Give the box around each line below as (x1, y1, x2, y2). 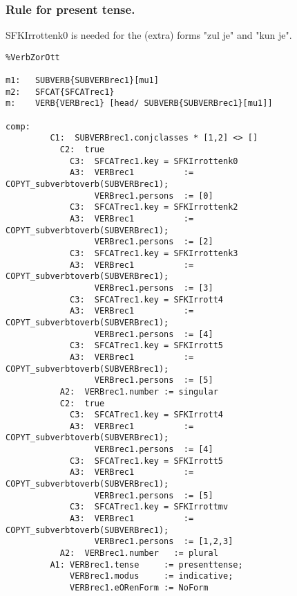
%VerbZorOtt (6, 52, 60, 62)
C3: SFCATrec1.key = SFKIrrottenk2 (70, 202, 238, 213)
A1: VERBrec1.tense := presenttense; (50, 559, 243, 570)
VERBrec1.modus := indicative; (70, 571, 233, 581)
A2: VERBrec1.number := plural (59, 548, 218, 559)
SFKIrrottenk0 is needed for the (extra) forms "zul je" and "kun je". (6, 28, 292, 42)
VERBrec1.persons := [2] (94, 237, 213, 247)
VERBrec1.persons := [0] (94, 190, 213, 201)
